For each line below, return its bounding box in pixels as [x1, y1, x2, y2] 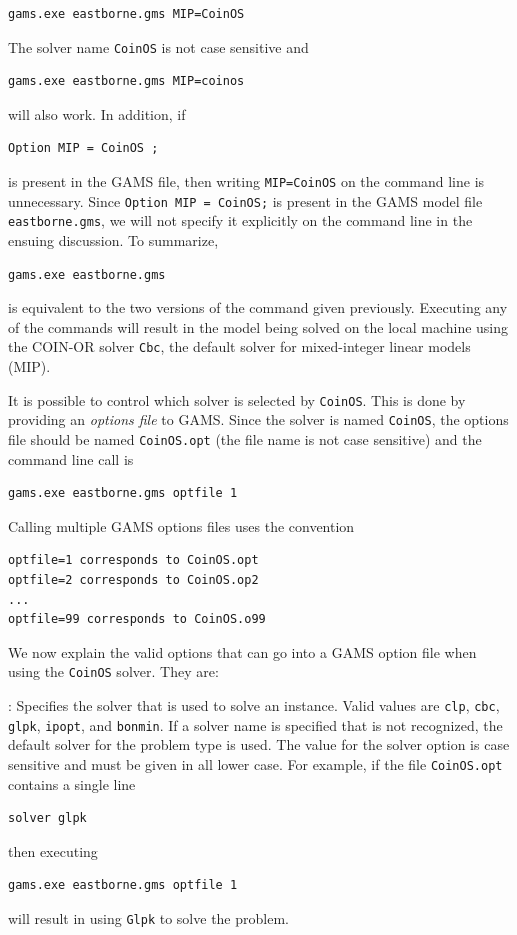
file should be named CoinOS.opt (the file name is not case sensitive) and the [8, 428, 482, 449]
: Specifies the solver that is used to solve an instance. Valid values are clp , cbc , [8, 695, 500, 715]
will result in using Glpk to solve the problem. [8, 907, 289, 928]
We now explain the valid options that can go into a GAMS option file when [8, 641, 477, 662]
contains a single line [8, 773, 136, 794]
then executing [8, 840, 98, 861]
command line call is [8, 448, 134, 469]
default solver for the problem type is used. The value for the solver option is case [8, 734, 510, 755]
